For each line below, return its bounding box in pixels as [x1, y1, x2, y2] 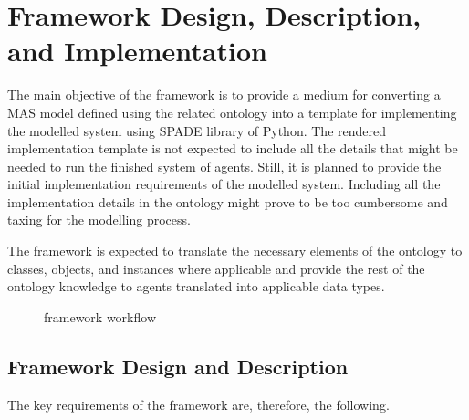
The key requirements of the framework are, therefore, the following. [7, 394, 390, 414]
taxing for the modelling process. [7, 210, 191, 229]
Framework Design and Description [7, 352, 349, 380]
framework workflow [44, 307, 157, 326]
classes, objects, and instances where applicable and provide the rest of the [7, 258, 425, 278]
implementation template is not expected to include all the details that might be [7, 139, 458, 158]
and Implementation [7, 32, 267, 69]
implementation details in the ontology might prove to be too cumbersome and [7, 192, 448, 211]
